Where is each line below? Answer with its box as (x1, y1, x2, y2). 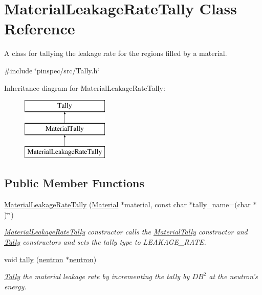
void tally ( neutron (4, 253, 63, 264)
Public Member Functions (4, 175, 144, 191)
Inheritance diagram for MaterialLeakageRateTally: (4, 82, 165, 93)
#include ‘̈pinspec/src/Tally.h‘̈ (4, 65, 100, 75)
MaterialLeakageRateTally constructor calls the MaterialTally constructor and (4, 226, 248, 237)
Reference (4, 18, 75, 39)
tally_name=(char (192, 199, 251, 210)
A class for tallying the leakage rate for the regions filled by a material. (4, 48, 227, 58)
